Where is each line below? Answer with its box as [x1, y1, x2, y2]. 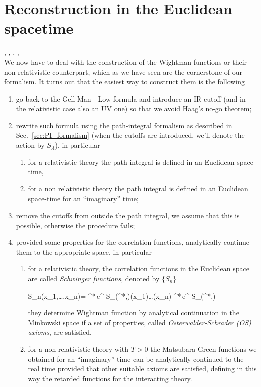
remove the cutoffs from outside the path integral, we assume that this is [16, 210, 240, 221]
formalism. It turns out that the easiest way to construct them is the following [4, 76, 245, 87]
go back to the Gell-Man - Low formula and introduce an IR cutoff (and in [16, 93, 246, 104]
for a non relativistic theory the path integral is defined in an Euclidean [28, 183, 248, 193]
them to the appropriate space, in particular [16, 246, 152, 257]
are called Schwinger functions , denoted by [28, 273, 160, 283]
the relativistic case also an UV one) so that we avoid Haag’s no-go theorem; [16, 103, 252, 114]
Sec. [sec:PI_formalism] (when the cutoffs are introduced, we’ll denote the [16, 130, 245, 140]
